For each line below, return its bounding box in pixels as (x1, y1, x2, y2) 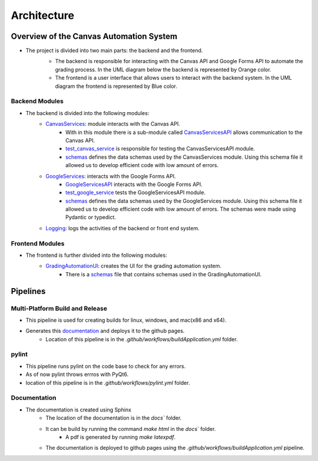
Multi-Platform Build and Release (11, 304, 107, 312)
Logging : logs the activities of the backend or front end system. (45, 224, 200, 231)
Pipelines (11, 286, 46, 296)
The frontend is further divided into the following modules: (25, 251, 167, 259)
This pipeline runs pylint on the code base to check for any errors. (25, 362, 186, 370)
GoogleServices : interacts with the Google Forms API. (45, 172, 176, 179)
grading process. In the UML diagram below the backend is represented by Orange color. (55, 66, 271, 73)
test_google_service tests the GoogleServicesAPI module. (65, 189, 206, 196)
